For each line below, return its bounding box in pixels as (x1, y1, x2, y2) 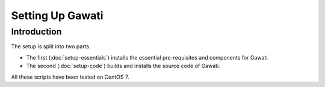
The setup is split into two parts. (11, 43, 91, 50)
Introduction (11, 26, 62, 37)
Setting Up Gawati (11, 9, 104, 22)
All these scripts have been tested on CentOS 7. (11, 73, 129, 80)
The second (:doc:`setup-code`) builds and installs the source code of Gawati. (26, 63, 221, 70)
